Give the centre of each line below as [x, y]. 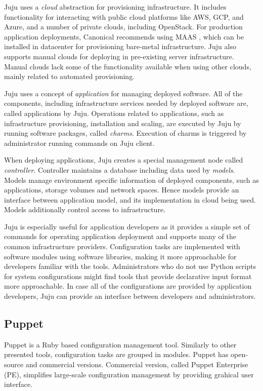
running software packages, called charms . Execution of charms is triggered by [125, 133]
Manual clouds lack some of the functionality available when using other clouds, [128, 66]
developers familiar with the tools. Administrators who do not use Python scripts [130, 266]
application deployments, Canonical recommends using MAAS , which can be [124, 36]
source [14, 364]
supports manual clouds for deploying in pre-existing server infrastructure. [119, 56]
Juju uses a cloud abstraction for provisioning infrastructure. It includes [115, 7]
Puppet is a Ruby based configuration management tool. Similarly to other [120, 344]
